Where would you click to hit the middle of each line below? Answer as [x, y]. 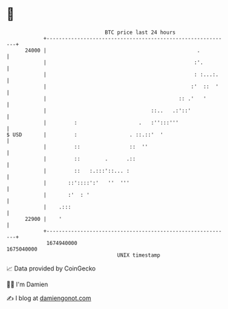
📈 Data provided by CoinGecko [51, 268]
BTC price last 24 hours [140, 32]
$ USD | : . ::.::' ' [85, 135]
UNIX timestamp [139, 255]
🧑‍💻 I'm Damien [27, 284]
